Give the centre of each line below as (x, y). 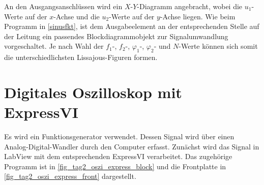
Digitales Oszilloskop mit (93, 92)
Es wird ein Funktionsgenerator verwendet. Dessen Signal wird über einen (119, 136)
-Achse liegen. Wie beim (198, 16)
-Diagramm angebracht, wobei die (190, 6)
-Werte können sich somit (218, 46)
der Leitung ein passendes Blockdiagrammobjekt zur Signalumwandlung (116, 36)
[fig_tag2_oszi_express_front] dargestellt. (70, 176)
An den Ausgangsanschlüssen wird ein (63, 6)
